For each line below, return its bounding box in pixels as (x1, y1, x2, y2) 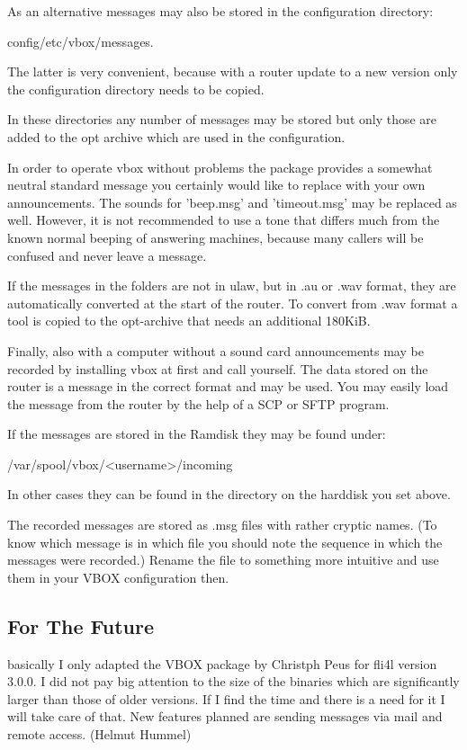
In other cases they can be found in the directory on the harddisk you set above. (7, 485, 451, 504)
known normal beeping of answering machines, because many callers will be (7, 228, 424, 246)
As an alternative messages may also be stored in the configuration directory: (7, 2, 434, 20)
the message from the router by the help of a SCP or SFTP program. (7, 394, 390, 413)
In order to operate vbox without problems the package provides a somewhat (7, 157, 433, 176)
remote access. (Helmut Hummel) (7, 725, 192, 744)
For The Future (7, 612, 155, 639)
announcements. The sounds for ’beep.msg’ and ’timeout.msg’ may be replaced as (7, 192, 457, 211)
